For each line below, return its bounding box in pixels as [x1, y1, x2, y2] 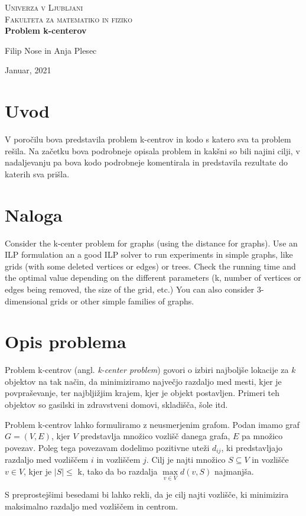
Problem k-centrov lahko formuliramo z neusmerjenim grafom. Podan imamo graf [5, 418, 300, 430]
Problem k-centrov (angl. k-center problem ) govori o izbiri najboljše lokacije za [5, 364, 289, 376]
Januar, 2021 [5, 64, 51, 76]
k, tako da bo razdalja [77, 465, 158, 477]
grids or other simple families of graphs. [50, 294, 194, 307]
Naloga [5, 202, 63, 226]
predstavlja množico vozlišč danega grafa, [80, 430, 230, 442]
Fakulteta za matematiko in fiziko [5, 12, 133, 25]
